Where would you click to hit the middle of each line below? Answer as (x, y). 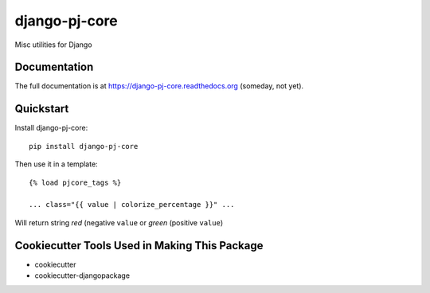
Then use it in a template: (57, 164)
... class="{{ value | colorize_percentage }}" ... (132, 205)
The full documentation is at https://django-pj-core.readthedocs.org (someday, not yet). (159, 86)
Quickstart (42, 109)
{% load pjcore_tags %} (75, 182)
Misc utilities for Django (53, 45)
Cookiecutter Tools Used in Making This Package (139, 246)
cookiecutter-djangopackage (82, 275)
